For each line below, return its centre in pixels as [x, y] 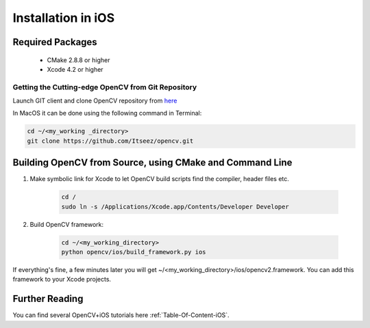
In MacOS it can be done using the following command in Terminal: [107, 113]
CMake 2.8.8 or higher [78, 60]
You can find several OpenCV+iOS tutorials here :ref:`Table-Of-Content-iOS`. [121, 315]
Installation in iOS [64, 18]
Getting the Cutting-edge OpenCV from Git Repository [105, 87]
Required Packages [55, 42]
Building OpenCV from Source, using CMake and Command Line [152, 163]
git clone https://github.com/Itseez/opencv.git [110, 141]
